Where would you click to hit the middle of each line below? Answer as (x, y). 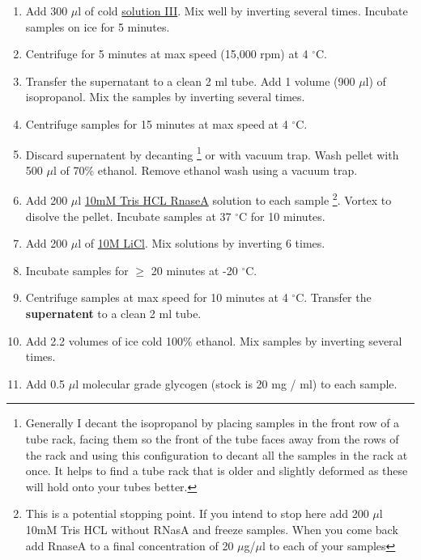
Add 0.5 (45, 383)
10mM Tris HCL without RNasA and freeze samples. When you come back (212, 529)
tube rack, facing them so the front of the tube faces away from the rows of (212, 439)
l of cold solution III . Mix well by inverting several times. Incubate (243, 11)
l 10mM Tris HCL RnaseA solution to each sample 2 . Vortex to (235, 199)
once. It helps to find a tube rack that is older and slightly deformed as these (217, 471)
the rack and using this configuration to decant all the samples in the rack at (217, 454)
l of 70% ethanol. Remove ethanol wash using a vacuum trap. (205, 170)
